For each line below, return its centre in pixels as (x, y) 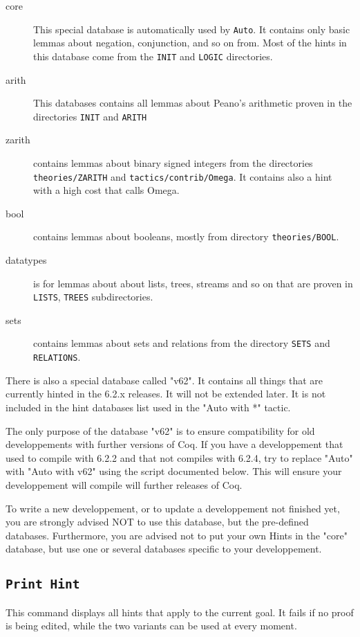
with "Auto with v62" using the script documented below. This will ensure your (174, 471)
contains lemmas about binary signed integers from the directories (173, 162)
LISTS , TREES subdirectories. (93, 297)
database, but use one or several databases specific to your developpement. (164, 549)
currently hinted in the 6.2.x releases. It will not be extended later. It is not (166, 394)
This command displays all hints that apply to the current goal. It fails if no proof (180, 612)
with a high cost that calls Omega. (106, 190)
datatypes (26, 260)
